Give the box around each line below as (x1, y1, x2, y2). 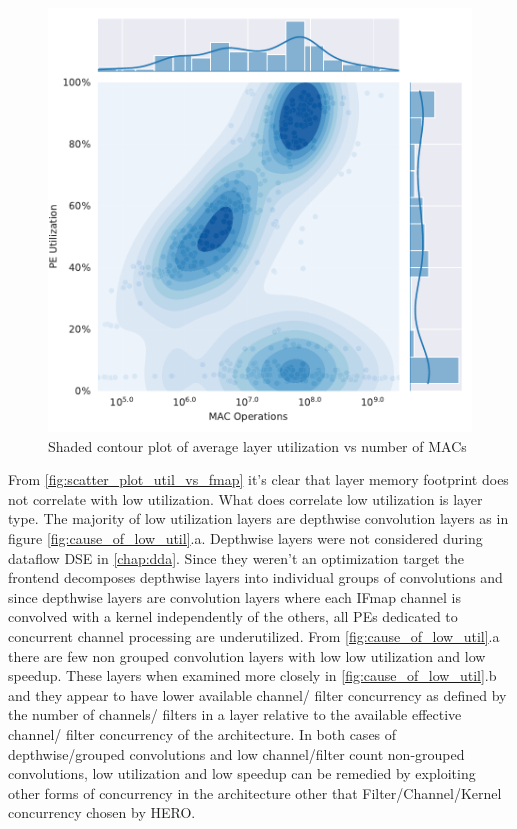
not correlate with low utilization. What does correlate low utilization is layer (8, 488, 483, 509)
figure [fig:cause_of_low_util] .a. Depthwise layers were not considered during (8, 527, 483, 548)
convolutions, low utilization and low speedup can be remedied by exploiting (8, 763, 476, 784)
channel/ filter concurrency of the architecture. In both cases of (8, 723, 397, 744)
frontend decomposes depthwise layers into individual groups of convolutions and (8, 567, 503, 588)
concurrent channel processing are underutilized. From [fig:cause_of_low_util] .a (8, 625, 500, 646)
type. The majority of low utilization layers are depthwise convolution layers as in (8, 508, 509, 529)
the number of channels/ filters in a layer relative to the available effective (8, 704, 462, 725)
